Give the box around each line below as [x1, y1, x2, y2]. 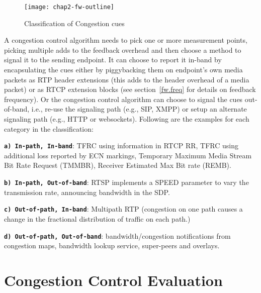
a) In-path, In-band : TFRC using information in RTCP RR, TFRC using [4, 140, 239, 151]
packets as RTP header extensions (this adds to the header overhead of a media [4, 74, 249, 84]
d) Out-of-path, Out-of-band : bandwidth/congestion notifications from [4, 230, 231, 241]
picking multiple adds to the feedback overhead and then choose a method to [4, 44, 241, 55]
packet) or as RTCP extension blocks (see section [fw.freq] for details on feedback [4, 84, 256, 94]
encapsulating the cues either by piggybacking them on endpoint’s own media [4, 64, 243, 75]
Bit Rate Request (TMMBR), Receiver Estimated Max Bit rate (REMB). [4, 160, 231, 170]
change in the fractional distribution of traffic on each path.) [4, 213, 191, 224]
